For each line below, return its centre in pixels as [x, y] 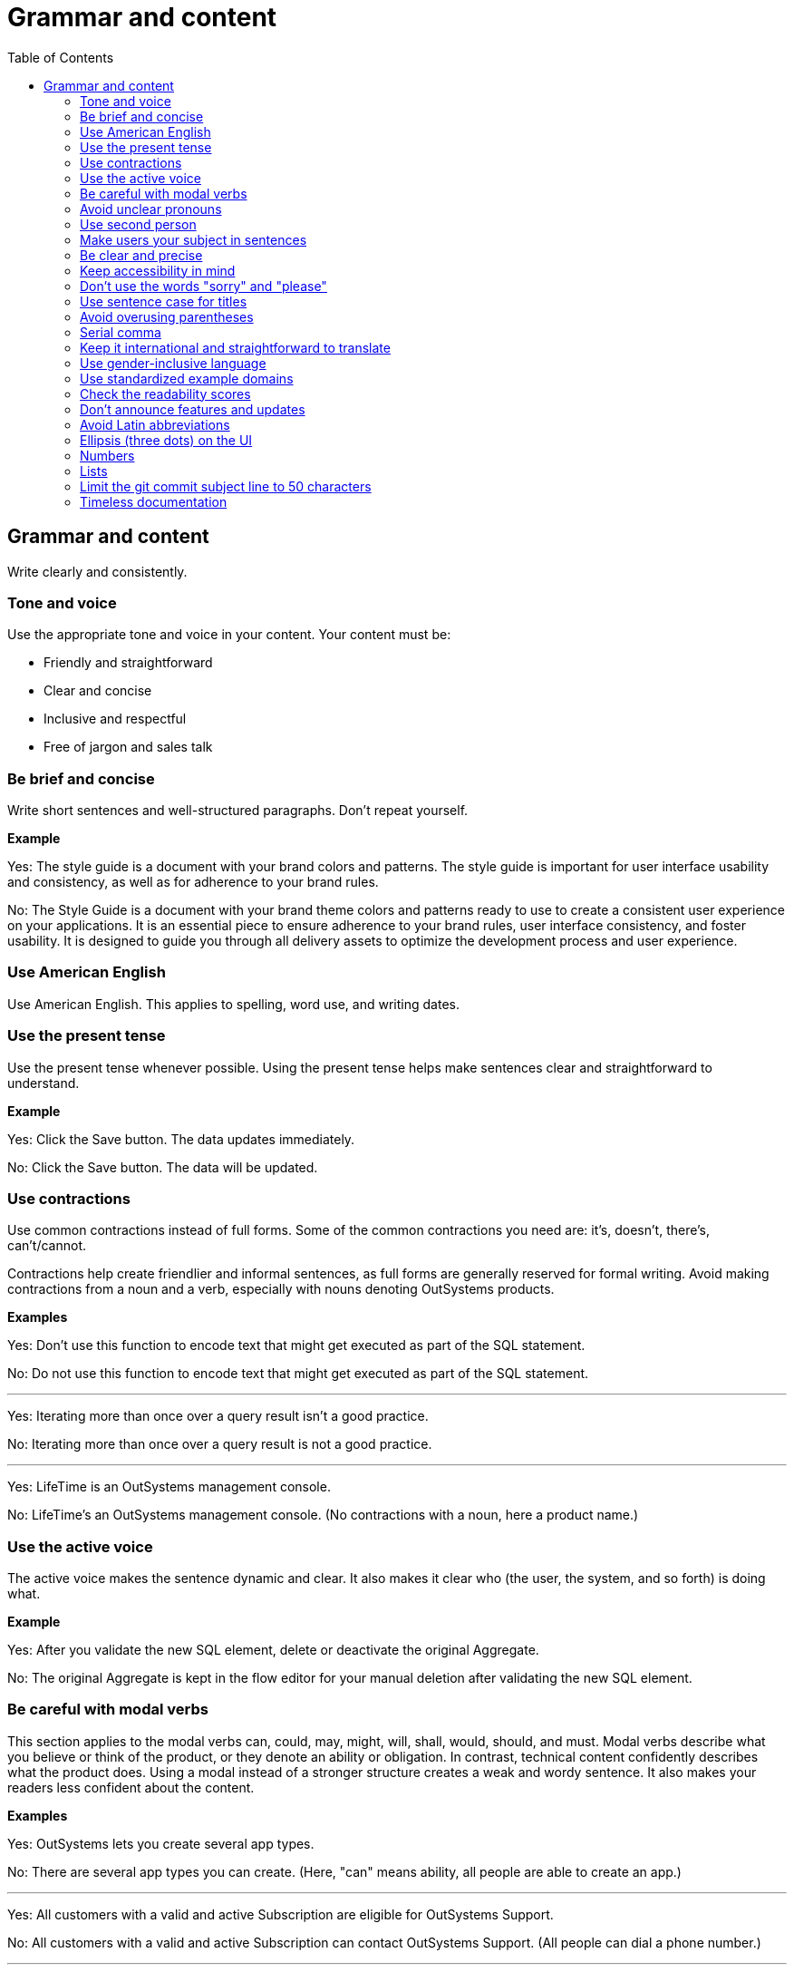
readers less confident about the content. [131, 1787]
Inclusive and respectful [115, 719]
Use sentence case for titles [164, 301]
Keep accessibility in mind [158, 270]
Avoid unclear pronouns [151, 209]
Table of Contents [61, 57]
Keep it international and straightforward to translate [235, 347]
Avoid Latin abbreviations [155, 424]
